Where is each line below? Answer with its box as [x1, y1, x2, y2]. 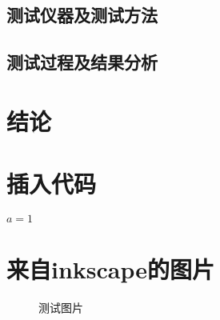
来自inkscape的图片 [6, 253, 215, 286]
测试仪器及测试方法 [6, 2, 158, 27]
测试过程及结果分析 [6, 50, 158, 74]
